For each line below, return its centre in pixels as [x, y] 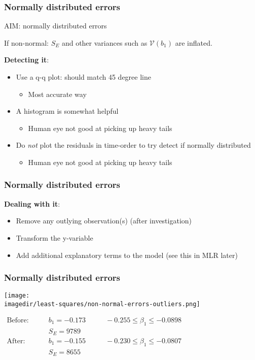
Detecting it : [27, 60]
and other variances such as [104, 42]
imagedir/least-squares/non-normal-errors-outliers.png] [102, 304]
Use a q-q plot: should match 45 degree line [83, 77]
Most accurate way [57, 94]
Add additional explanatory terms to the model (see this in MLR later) [127, 255]
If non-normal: [26, 42]
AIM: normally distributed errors [56, 26]
